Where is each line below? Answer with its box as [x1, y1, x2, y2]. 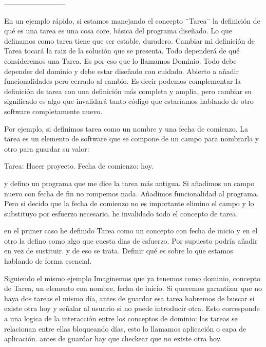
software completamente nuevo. [4, 105, 103, 116]
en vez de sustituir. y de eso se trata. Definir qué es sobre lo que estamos [4, 245, 233, 256]
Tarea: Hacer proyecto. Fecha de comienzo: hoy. [4, 160, 154, 171]
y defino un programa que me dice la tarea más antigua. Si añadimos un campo [4, 177, 255, 188]
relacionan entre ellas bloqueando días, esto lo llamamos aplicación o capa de [4, 323, 246, 334]
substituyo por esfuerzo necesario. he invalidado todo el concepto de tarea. [4, 208, 238, 218]
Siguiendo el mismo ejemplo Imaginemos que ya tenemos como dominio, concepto [4, 272, 261, 283]
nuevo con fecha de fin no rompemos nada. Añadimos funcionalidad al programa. [4, 188, 259, 198]
